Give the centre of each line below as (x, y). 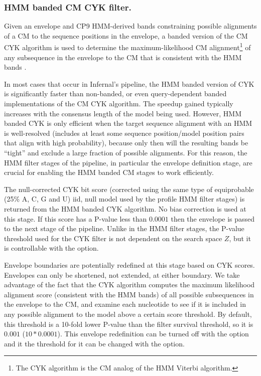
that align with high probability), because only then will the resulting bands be (126, 143)
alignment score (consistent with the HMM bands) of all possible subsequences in (129, 294)
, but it (240, 238)
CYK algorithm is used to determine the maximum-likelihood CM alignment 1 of (127, 47)
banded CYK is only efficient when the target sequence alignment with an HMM (128, 123)
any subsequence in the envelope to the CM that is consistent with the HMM (123, 57)
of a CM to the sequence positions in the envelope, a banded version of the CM (126, 35)
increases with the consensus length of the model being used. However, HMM (123, 113)
